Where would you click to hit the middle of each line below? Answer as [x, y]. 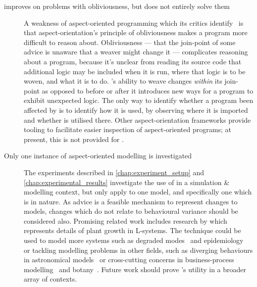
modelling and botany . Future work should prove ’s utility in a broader [135, 269]
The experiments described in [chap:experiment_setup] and [114, 172]
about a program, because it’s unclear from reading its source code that [133, 61]
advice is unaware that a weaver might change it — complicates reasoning [136, 52]
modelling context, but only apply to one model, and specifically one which [138, 192]
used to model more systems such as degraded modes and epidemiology [134, 240]
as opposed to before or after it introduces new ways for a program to [148, 90]
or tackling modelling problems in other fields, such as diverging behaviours [138, 250]
